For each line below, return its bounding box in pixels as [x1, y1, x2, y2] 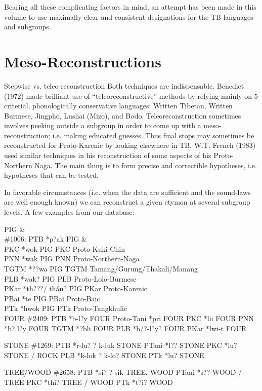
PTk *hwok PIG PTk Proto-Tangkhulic [4, 303, 127, 314]
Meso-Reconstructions [4, 51, 161, 71]
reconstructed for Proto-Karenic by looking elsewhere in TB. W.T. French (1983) [4, 140, 256, 150]
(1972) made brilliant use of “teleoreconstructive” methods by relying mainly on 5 [4, 90, 258, 101]
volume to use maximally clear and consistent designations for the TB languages [4, 11, 253, 22]
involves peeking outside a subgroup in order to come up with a [4, 120, 201, 131]
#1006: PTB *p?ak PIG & [4, 233, 88, 244]
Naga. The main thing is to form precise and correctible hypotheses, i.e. [34, 160, 257, 170]
